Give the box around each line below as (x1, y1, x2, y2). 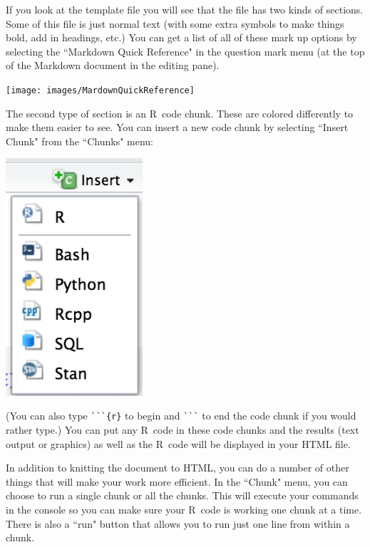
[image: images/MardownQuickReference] (6, 85, 195, 95)
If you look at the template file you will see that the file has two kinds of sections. (6, 2, 364, 16)
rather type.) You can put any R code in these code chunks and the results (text (6, 422, 359, 437)
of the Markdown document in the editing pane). (6, 58, 220, 73)
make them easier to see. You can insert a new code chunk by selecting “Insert (6, 120, 349, 135)
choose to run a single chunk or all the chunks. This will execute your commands (6, 488, 359, 503)
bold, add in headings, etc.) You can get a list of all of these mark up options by (6, 30, 357, 45)
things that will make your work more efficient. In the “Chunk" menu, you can (6, 474, 348, 489)
